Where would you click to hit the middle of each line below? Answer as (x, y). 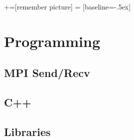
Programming (52, 41)
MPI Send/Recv (47, 73)
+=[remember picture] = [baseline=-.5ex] (67, 6)
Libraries (27, 131)
